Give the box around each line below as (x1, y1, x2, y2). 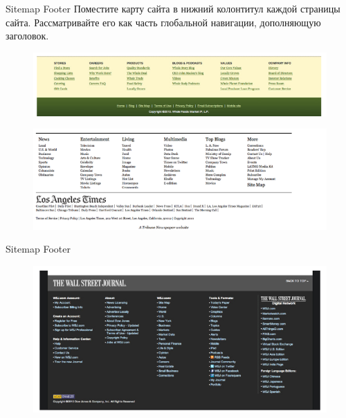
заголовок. (6, 28, 49, 43)
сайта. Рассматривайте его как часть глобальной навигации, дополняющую (6, 15, 321, 29)
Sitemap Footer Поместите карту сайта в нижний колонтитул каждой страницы (6, 1, 340, 15)
